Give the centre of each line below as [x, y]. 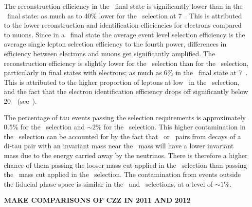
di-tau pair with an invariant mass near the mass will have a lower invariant [119, 146]
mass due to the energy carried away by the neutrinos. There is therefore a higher [126, 155]
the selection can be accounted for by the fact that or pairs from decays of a [123, 136]
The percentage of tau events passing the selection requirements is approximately [125, 117]
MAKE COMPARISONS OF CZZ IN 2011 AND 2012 [97, 200]
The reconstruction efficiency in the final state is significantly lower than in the [123, 6]
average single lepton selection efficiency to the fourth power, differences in [115, 44]
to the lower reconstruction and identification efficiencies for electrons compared [123, 25]
